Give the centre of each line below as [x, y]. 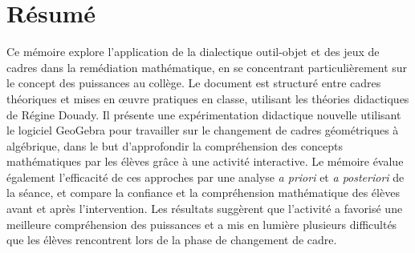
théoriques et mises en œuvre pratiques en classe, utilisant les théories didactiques [208, 98]
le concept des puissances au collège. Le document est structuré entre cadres [194, 83]
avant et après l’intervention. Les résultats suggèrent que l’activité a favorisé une [205, 209]
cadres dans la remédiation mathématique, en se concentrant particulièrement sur [207, 67]
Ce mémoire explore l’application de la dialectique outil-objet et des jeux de [193, 52]
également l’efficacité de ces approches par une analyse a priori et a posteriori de [205, 177]
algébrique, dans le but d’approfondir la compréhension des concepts [175, 145]
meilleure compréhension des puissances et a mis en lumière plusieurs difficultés [202, 224]
